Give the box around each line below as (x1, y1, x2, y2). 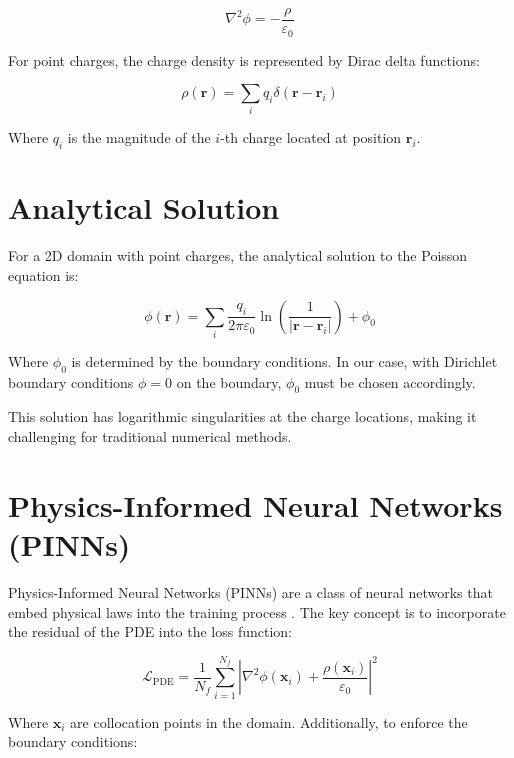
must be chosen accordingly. (304, 371, 476, 392)
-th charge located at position (220, 127, 402, 148)
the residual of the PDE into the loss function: (8, 621, 292, 642)
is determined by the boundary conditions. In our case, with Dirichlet (71, 350, 498, 371)
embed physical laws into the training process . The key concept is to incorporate (8, 601, 506, 622)
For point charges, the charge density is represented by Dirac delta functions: (8, 49, 480, 70)
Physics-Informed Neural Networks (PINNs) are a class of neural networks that (8, 581, 493, 602)
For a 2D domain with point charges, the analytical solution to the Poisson (8, 245, 468, 266)
